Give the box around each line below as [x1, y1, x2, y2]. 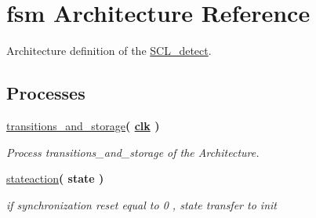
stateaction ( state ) [6, 170, 104, 187]
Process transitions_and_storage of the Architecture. [6, 144, 260, 160]
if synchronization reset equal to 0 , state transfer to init [6, 196, 277, 213]
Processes [6, 81, 85, 105]
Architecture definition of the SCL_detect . [6, 42, 212, 59]
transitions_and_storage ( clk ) [6, 117, 160, 133]
